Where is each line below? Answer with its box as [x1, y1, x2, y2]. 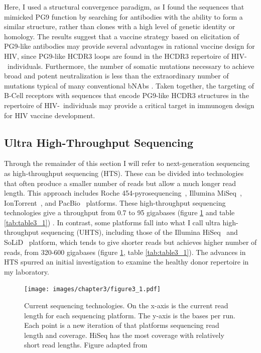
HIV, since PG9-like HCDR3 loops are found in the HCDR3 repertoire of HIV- [4, 50, 247, 61]
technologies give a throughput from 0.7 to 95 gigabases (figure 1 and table [4, 207, 235, 218]
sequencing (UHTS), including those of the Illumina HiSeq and [41, 227, 238, 237]
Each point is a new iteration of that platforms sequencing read [24, 320, 219, 330]
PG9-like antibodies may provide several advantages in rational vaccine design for [4, 41, 255, 51]
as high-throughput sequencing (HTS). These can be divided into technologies [4, 167, 244, 178]
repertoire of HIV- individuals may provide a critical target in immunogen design [4, 100, 254, 110]
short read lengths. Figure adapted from [24, 339, 148, 350]
